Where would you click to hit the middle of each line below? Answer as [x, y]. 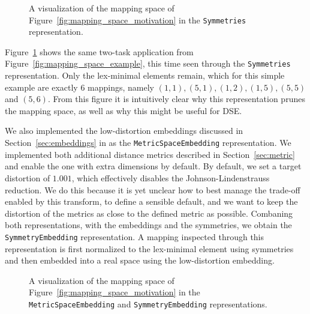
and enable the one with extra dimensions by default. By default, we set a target [153, 166]
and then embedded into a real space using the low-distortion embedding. [140, 260]
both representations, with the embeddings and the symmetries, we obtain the [148, 225]
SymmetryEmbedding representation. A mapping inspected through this [135, 236]
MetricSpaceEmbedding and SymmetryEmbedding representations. [148, 303]
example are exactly [41, 87]
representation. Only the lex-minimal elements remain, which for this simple [145, 75]
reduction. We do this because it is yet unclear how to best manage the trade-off [153, 189]
